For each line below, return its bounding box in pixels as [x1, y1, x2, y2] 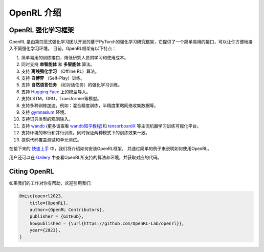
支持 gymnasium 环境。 [21, 109, 69, 115]
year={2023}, [29, 228, 61, 233]
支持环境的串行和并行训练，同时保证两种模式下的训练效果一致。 [21, 130, 150, 136]
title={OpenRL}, [29, 200, 68, 206]
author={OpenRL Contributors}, [29, 207, 105, 212]
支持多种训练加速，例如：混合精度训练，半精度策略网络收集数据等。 [21, 103, 158, 108]
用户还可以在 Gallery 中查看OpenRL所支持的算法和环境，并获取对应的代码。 [9, 154, 162, 161]
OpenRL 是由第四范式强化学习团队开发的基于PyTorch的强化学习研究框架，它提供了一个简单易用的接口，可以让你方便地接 [9, 39, 253, 45]
